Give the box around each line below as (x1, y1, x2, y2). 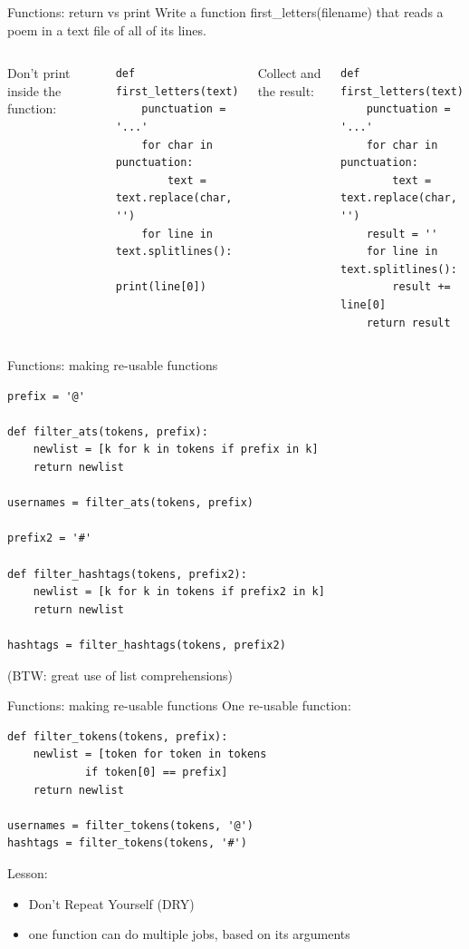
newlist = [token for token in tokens (33, 748, 267, 761)
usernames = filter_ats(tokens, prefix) (7, 496, 254, 510)
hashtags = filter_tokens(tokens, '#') (7, 836, 247, 850)
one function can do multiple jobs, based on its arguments (28, 925, 350, 944)
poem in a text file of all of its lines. (7, 20, 206, 39)
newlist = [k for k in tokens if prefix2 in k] (33, 585, 325, 599)
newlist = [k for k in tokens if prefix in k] (33, 443, 319, 456)
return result (366, 316, 451, 329)
